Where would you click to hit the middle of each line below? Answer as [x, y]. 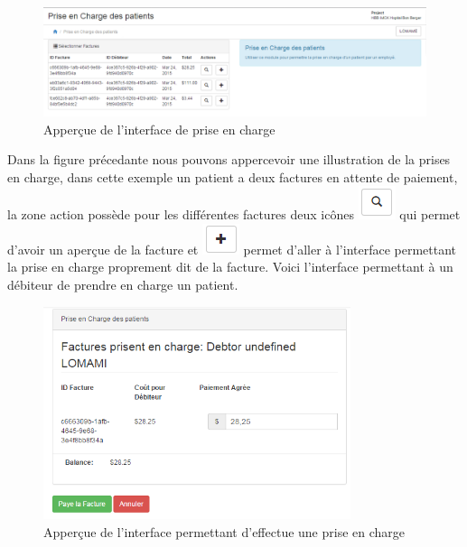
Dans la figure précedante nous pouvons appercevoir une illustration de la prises [229, 159]
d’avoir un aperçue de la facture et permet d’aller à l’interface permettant [232, 249]
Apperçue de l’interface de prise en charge [159, 129]
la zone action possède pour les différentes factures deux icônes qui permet [234, 214]
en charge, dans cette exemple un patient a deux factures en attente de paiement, [233, 176]
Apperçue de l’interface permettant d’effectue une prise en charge [224, 531]
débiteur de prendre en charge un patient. [123, 285]
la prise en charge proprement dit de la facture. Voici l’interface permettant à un [230, 267]
